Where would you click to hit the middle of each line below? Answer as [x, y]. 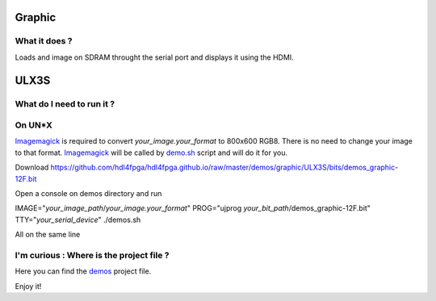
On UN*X [34, 125]
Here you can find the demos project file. [83, 271]
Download [32, 167]
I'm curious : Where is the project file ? [92, 255]
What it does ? [44, 41]
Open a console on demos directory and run [88, 194]
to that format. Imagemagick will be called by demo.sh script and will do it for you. [151, 153]
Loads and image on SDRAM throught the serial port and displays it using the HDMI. [154, 57]
